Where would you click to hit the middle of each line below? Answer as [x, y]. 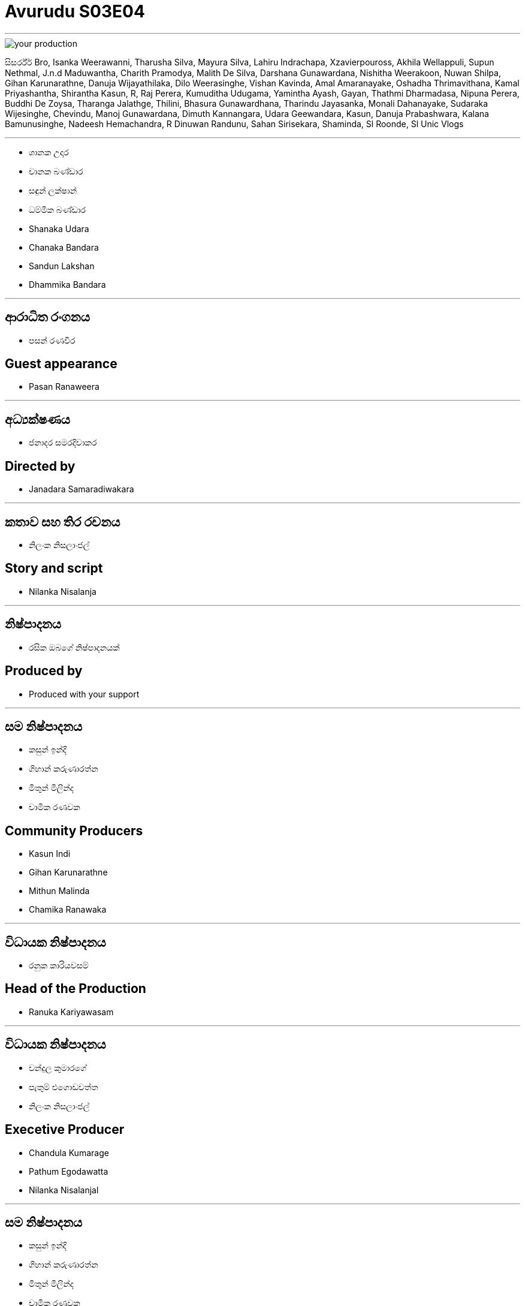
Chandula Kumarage [69, 1152]
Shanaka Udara [59, 228]
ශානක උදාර [49, 152]
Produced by [44, 671]
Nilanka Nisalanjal [64, 1190]
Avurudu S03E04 [75, 11]
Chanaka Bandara [64, 247]
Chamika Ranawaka [68, 910]
